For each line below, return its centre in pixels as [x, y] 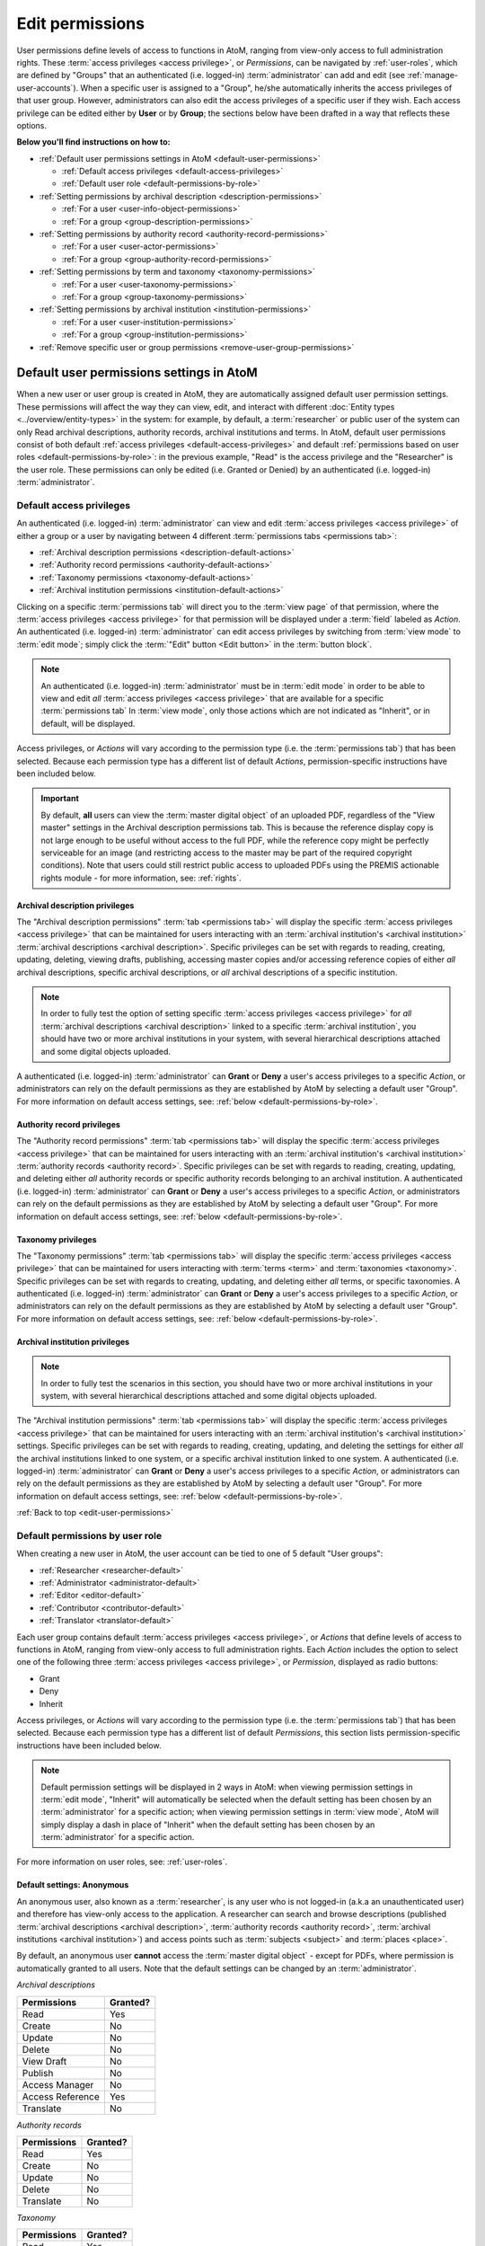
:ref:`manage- [432, 75]
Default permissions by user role [89, 1535]
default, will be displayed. [88, 723]
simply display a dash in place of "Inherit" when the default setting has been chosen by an [208, 1825]
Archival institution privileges [73, 1341]
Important [60, 799]
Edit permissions [81, 23]
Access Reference [61, 2096]
